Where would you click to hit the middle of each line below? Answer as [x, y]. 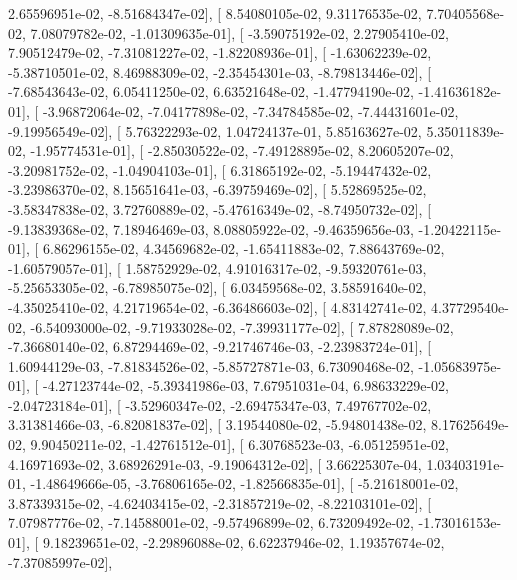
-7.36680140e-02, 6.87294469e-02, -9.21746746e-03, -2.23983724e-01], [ [220, 346]
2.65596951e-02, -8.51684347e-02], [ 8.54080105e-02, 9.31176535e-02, [215, 13]
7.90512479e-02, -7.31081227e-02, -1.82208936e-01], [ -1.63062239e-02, [220, 52]
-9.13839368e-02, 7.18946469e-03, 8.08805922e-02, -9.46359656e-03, [211, 228]
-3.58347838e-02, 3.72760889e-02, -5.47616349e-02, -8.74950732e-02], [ [220, 208]
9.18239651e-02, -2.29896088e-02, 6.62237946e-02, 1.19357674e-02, [243, 542]
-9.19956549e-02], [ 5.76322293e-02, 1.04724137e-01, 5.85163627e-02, [215, 130]
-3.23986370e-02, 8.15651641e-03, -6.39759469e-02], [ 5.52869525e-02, [217, 189]
